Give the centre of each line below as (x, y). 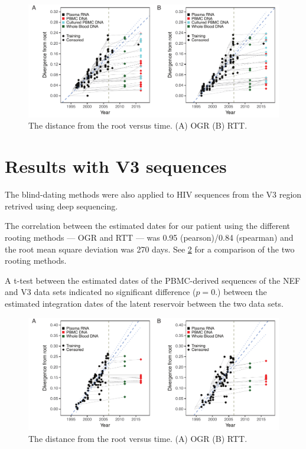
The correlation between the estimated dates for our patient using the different (148, 226)
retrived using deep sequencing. (61, 206)
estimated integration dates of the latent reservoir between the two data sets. (144, 303)
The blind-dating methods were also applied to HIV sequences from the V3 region (153, 194)
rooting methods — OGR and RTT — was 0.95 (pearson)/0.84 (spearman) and (149, 237)
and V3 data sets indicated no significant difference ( (100, 292)
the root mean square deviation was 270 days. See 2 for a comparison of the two (150, 249)
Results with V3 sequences (116, 166)
